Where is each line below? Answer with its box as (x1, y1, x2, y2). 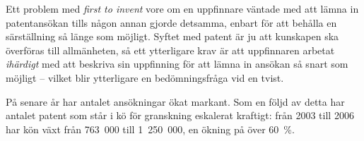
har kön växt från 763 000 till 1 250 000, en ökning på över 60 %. (6, 121, 295, 136)
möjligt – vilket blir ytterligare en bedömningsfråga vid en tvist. (6, 70, 284, 85)
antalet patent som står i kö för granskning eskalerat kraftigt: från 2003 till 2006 (6, 108, 354, 123)
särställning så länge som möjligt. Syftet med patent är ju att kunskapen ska (6, 29, 339, 44)
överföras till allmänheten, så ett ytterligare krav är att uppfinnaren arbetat (6, 42, 335, 57)
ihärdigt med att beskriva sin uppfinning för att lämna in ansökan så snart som (6, 56, 348, 71)
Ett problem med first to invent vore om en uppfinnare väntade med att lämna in (6, 1, 359, 16)
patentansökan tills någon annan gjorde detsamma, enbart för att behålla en (6, 15, 337, 30)
